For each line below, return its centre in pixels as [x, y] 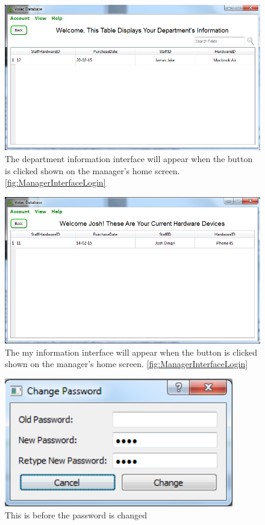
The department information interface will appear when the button [129, 159]
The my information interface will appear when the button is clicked [131, 352]
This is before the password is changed [76, 515]
